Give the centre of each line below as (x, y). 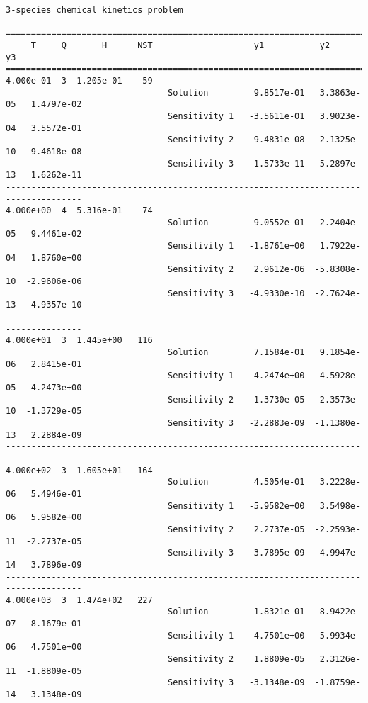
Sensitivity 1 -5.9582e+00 (236, 506)
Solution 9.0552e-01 (236, 222)
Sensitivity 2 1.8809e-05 (236, 659)
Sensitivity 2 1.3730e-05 (236, 399)
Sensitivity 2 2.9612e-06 (236, 270)
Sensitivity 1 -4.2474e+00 (236, 376)
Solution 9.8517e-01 (236, 92)
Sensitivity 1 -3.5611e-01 (236, 116)
